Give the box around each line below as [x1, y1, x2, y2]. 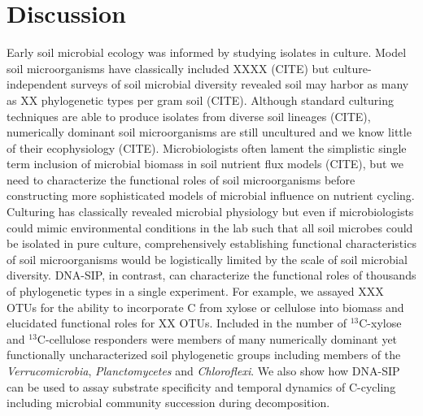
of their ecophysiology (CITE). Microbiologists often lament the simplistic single [7, 139, 407, 156]
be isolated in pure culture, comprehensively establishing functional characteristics [7, 235, 416, 252]
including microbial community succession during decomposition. [7, 394, 330, 411]
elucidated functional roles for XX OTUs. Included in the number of [7, 314, 347, 331]
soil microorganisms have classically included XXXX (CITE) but [7, 59, 329, 76]
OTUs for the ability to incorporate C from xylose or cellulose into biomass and [7, 298, 404, 315]
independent [7, 76, 68, 93]
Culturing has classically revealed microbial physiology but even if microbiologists [7, 203, 414, 220]
